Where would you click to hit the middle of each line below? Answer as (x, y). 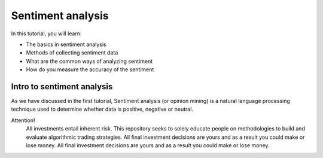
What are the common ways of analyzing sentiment (89, 61)
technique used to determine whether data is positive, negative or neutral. (102, 109)
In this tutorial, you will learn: (46, 34)
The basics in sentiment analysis (66, 44)
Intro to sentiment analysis (62, 86)
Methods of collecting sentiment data (72, 53)
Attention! (23, 120)
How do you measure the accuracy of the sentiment (90, 69)
